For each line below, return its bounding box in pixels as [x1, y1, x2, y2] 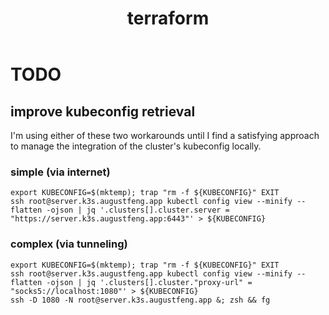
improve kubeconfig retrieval [10, 103, 196, 120]
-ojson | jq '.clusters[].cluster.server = [46, 205, 230, 216]
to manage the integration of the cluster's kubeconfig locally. [10, 140, 262, 152]
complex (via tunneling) [10, 237, 128, 251]
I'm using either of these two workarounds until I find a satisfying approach [10, 130, 320, 141]
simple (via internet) [10, 165, 111, 179]
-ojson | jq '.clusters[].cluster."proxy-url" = [46, 277, 253, 287]
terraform [126, 7, 210, 30]
